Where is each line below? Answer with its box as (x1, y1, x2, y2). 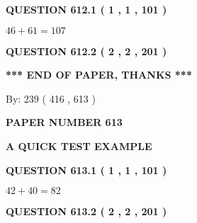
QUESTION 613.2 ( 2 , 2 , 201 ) (6, 204, 167, 219)
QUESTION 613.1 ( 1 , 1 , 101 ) (6, 162, 167, 177)
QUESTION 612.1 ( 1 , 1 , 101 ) (6, 2, 167, 16)
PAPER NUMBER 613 (6, 115, 123, 130)
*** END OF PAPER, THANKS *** (6, 67, 192, 82)
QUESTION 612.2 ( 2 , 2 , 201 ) (6, 43, 167, 58)
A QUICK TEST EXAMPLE (6, 138, 152, 153)
